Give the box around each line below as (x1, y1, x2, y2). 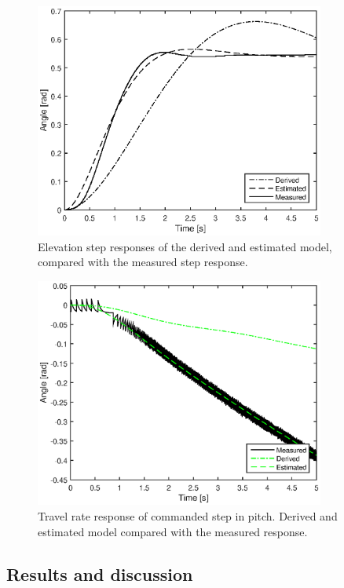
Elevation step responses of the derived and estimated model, (38, 238, 332, 254)
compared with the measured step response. (38, 254, 248, 270)
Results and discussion (6, 561, 193, 586)
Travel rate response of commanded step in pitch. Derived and (38, 508, 338, 524)
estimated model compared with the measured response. (38, 523, 308, 539)
